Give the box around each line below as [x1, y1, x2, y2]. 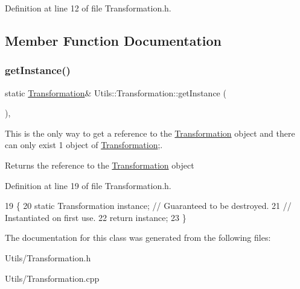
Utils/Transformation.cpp [5, 272, 100, 284]
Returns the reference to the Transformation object [5, 158, 194, 171]
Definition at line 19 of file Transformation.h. [5, 179, 171, 191]
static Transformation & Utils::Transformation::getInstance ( [5, 86, 226, 99]
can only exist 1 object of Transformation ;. [5, 138, 163, 151]
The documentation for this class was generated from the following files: [5, 231, 271, 244]
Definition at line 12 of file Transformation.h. [5, 2, 171, 14]
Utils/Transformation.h [5, 251, 91, 264]
